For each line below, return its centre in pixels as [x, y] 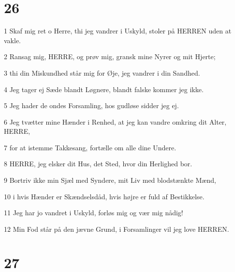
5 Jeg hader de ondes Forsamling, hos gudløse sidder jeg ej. [91, 105]
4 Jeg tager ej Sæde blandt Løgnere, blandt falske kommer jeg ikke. [104, 89]
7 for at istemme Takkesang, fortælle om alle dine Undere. [90, 147]
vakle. [12, 40]
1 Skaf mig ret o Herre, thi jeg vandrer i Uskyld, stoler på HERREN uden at [118, 31]
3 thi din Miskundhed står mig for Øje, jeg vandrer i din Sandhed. [102, 72]
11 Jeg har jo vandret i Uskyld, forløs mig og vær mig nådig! [94, 213]
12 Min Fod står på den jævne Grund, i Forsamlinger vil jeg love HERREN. [117, 229]
